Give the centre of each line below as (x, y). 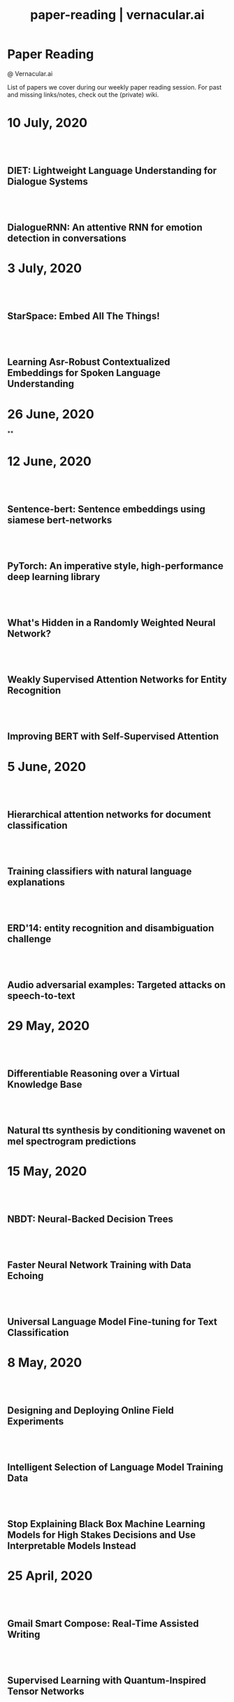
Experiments (36, 1421)
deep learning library (54, 577)
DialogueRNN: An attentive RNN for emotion (105, 228)
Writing (24, 1635)
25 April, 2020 (50, 1576)
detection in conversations (67, 239)
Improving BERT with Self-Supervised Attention (113, 736)
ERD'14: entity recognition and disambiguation (111, 928)
